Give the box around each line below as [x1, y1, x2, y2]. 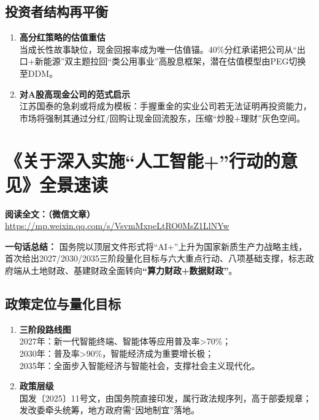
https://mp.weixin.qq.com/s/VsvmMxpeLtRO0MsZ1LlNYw [5, 219, 229, 232]
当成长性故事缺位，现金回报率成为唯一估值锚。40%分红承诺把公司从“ [19, 42, 298, 55]
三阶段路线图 [19, 322, 71, 335]
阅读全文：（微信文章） [5, 207, 95, 220]
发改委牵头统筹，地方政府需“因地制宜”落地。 [19, 403, 200, 416]
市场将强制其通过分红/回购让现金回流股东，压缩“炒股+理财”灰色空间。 [19, 111, 305, 124]
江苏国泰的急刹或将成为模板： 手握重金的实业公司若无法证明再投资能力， [19, 99, 312, 112]
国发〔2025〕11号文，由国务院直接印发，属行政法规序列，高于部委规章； [19, 391, 312, 404]
